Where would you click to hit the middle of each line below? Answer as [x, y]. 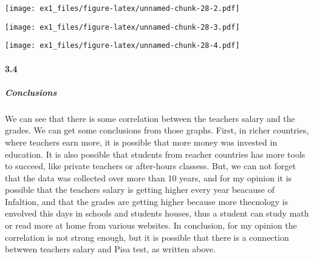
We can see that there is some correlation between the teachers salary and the [150, 118]
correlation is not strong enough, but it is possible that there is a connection [147, 237]
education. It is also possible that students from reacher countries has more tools [155, 154]
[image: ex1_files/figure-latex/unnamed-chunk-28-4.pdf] [122, 46]
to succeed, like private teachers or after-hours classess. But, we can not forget [151, 166]
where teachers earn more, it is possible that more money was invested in [141, 142]
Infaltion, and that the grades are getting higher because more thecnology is [147, 201]
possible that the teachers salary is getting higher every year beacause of [140, 190]
